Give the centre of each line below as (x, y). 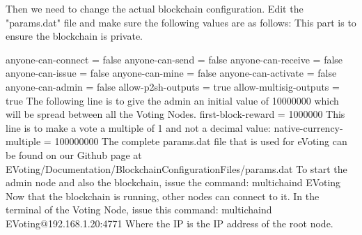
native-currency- (308, 127)
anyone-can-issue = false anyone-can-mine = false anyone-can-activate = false (171, 73)
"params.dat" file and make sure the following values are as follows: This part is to (181, 22)
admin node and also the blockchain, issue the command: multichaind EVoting (173, 182)
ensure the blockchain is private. (74, 36)
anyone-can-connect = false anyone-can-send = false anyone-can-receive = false (174, 59)
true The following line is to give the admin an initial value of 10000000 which (172, 100)
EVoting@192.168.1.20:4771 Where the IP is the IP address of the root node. (170, 223)
